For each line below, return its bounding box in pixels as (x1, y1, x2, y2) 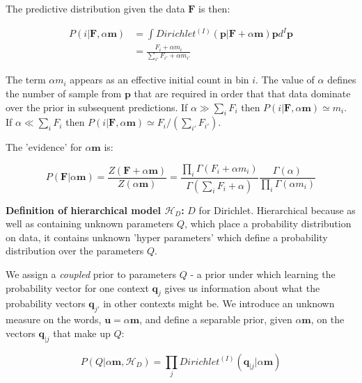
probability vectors (6, 296, 86, 311)
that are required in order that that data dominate (134, 85, 351, 100)
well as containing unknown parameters (6, 216, 174, 231)
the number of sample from (6, 85, 122, 100)
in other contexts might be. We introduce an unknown (103, 296, 335, 311)
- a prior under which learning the (190, 267, 336, 281)
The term (6, 72, 46, 87)
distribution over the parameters (6, 243, 144, 258)
